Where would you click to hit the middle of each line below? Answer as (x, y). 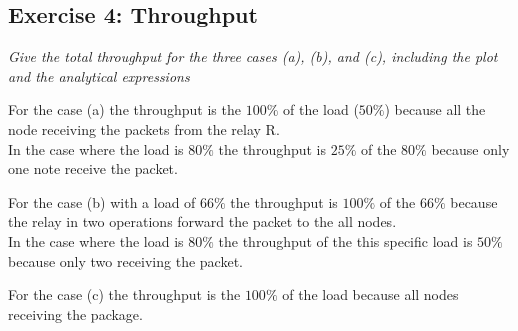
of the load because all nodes (370, 294)
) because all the (435, 109)
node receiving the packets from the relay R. (144, 128)
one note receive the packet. (93, 168)
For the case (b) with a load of (102, 201)
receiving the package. (75, 313)
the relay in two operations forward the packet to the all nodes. (202, 221)
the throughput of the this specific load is (345, 240)
